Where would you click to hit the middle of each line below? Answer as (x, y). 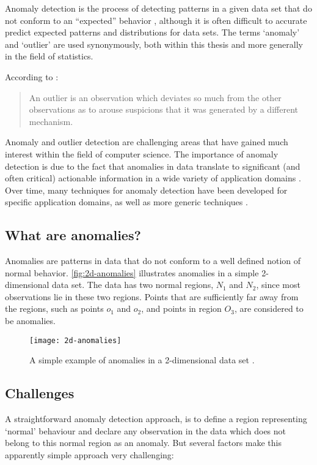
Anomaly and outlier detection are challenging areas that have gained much (147, 142)
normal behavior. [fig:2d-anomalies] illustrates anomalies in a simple (132, 272)
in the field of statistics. (49, 56)
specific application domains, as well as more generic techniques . (126, 202)
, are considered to (269, 308)
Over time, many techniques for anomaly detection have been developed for (146, 190)
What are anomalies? (73, 235)
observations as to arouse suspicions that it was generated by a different (163, 109)
